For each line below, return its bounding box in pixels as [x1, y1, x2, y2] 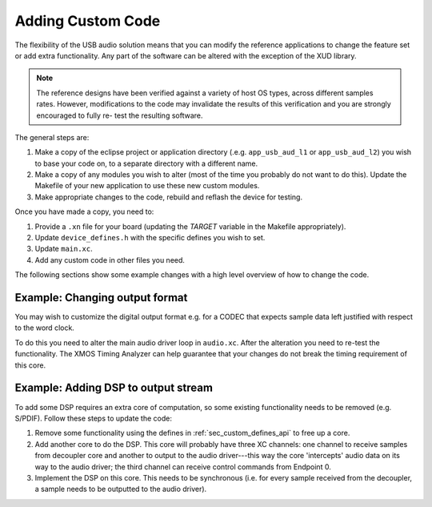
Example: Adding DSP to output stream [14, 381, 214, 395]
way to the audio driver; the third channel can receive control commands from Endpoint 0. [34, 461, 331, 472]
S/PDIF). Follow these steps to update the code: [14, 413, 172, 423]
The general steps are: [14, 132, 90, 142]
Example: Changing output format [14, 291, 188, 304]
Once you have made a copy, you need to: [14, 207, 154, 216]
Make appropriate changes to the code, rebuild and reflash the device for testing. [34, 192, 303, 202]
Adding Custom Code [14, 12, 161, 30]
